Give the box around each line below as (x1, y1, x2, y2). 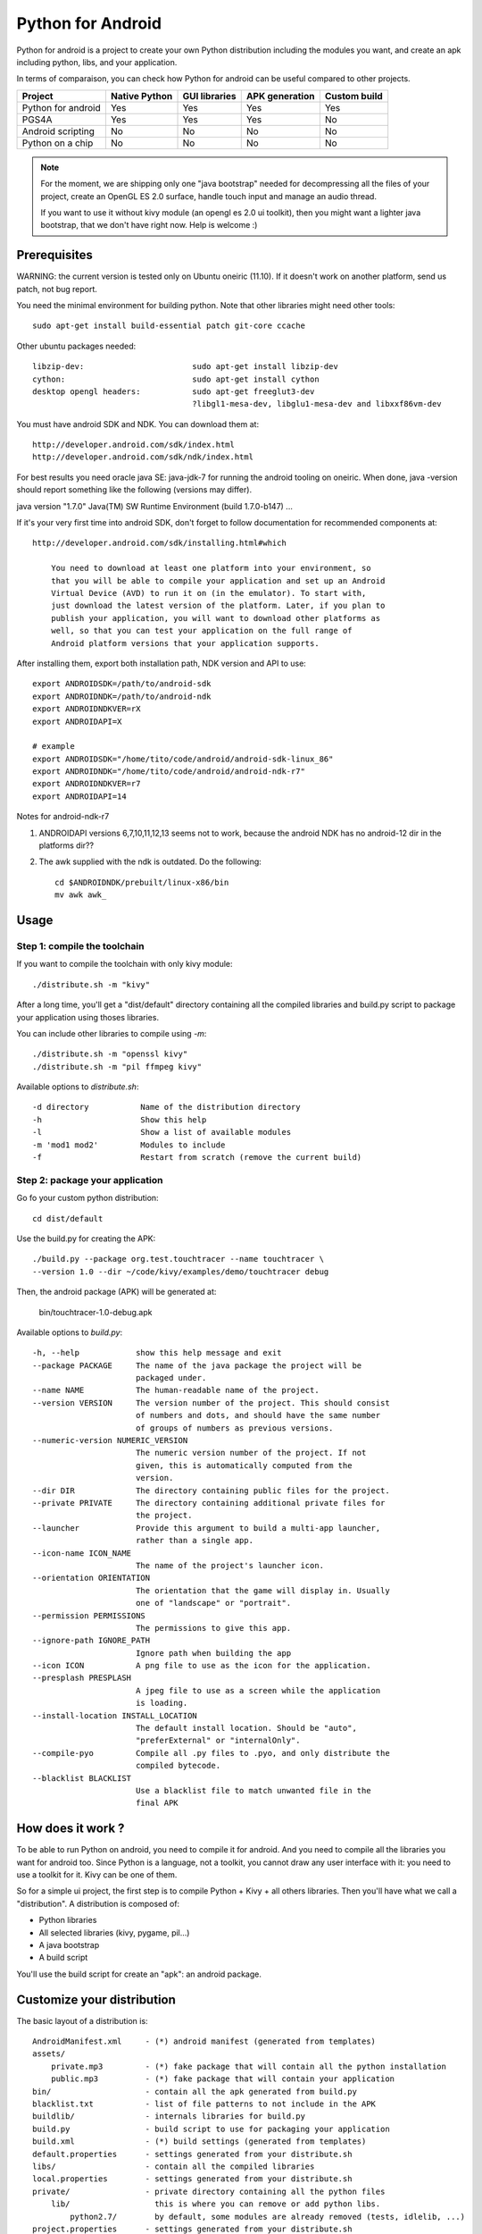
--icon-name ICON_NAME (32, 1548, 132, 1558)
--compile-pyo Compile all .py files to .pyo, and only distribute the (32, 1748, 390, 1758)
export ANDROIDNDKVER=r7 (32, 778, 141, 789)
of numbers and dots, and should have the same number (135, 1410, 381, 1421)
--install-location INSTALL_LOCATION (32, 1710, 198, 1720)
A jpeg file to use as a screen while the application (135, 1685, 381, 1695)
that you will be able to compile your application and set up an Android (50, 575, 386, 585)
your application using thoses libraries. (16, 1012, 160, 1022)
